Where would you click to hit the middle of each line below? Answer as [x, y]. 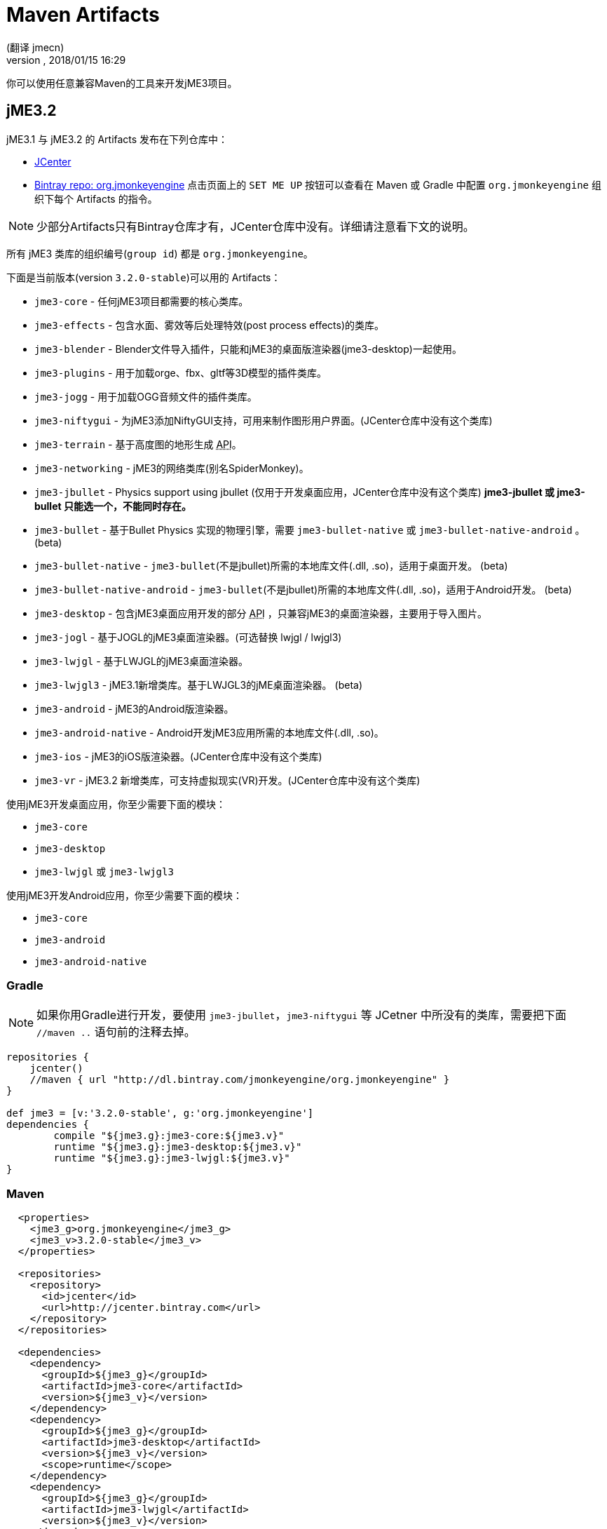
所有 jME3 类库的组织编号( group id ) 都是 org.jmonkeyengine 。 [160, 253]
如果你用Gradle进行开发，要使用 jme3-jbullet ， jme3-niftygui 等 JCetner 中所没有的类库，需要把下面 [301, 1015]
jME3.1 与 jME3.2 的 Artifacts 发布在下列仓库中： [117, 139]
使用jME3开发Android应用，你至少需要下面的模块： [124, 895]
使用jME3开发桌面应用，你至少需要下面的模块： [116, 804]
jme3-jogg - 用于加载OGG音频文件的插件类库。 [146, 396]
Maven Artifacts [83, 15]
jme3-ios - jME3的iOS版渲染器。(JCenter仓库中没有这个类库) [178, 756]
